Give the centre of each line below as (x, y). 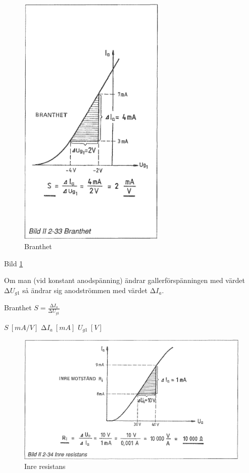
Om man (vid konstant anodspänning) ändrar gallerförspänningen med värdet (124, 280)
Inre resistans (45, 466)
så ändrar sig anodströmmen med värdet (85, 290)
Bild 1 (14, 263)
